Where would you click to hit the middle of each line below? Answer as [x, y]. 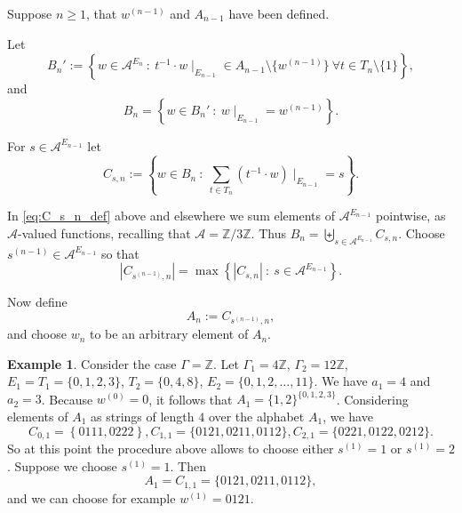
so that [120, 253]
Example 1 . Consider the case [92, 363]
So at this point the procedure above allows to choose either [171, 449]
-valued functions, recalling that [104, 232]
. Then [188, 465]
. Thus [268, 232]
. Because [67, 399]
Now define [37, 302]
